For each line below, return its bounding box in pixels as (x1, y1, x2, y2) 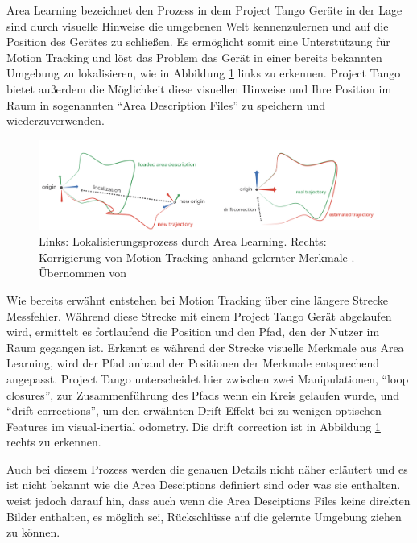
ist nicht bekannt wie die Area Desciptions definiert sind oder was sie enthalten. (6, 476, 401, 493)
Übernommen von (39, 264, 126, 281)
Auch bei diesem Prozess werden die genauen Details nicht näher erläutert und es (6, 460, 408, 477)
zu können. (6, 524, 60, 541)
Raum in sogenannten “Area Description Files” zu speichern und (6, 96, 326, 113)
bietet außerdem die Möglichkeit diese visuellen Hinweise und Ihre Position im (6, 80, 392, 97)
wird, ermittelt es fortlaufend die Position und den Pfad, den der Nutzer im (6, 323, 380, 340)
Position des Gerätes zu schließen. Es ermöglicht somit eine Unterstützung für (6, 33, 390, 50)
